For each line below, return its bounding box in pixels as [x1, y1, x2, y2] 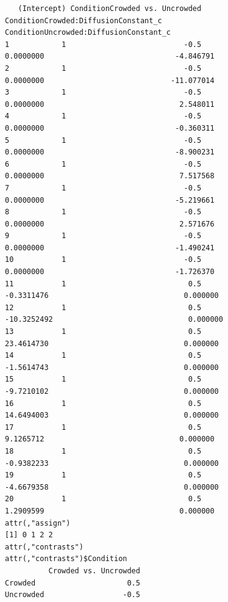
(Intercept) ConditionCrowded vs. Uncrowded [18, 4, 202, 13]
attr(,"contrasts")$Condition [5, 554, 127, 564]
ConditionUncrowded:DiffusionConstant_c [5, 28, 171, 37]
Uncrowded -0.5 [5, 590, 140, 600]
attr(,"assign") [5, 518, 71, 528]
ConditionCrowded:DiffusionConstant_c [5, 16, 162, 25]
